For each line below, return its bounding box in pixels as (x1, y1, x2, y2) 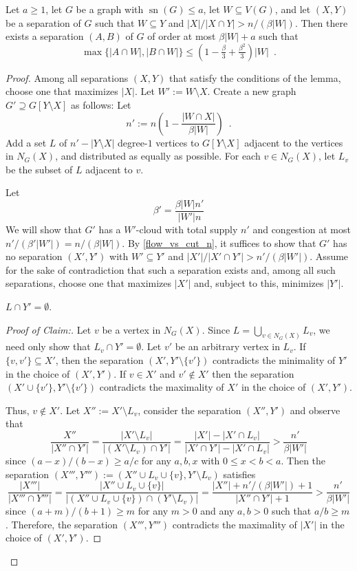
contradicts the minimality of (213, 353, 336, 367)
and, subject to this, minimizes (194, 276, 324, 290)
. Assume (310, 249, 349, 263)
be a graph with (76, 2, 144, 16)
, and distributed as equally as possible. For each (55, 149, 261, 163)
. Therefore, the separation (6, 517, 118, 531)
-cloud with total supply (136, 222, 238, 236)
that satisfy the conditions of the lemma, (169, 70, 341, 85)
